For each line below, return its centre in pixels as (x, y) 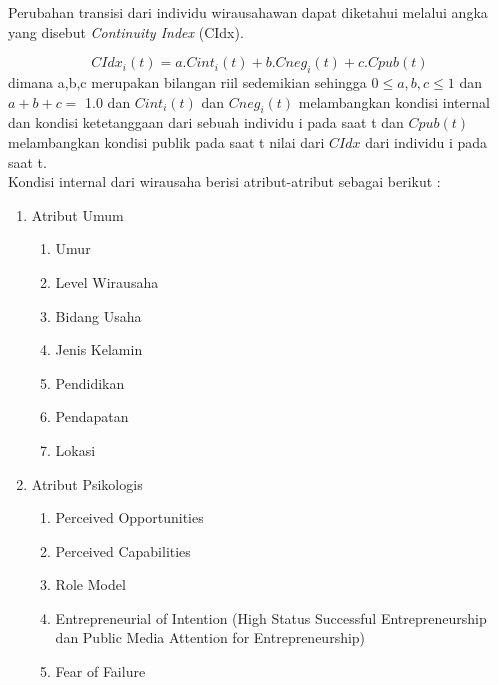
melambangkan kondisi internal (394, 101)
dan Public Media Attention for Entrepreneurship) (210, 637)
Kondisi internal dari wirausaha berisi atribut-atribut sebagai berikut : (224, 181)
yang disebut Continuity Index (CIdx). (126, 31)
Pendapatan (92, 416)
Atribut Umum (77, 214)
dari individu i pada (426, 141)
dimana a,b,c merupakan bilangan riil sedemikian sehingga (187, 81)
